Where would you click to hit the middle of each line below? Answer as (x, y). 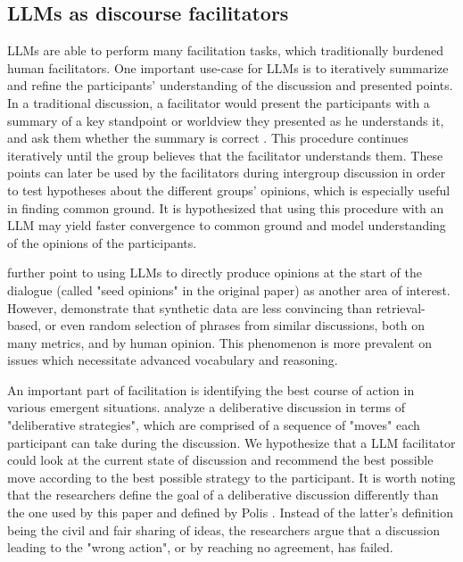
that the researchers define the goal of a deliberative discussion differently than (223, 495)
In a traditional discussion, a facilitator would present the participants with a (219, 102)
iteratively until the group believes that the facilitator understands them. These (225, 155)
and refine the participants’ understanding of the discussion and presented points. (230, 85)
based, (25, 325)
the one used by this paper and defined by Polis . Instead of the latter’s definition (231, 512)
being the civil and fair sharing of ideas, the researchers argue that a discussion (223, 529)
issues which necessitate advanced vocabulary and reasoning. (173, 360)
